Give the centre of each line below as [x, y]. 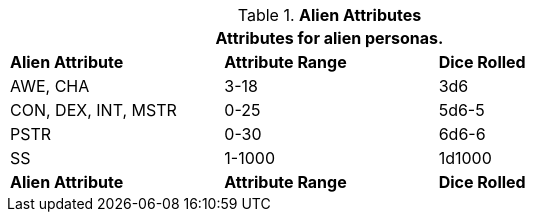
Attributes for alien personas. [329, 38]
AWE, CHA [50, 86]
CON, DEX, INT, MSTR [93, 110]
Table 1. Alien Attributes [329, 15]
